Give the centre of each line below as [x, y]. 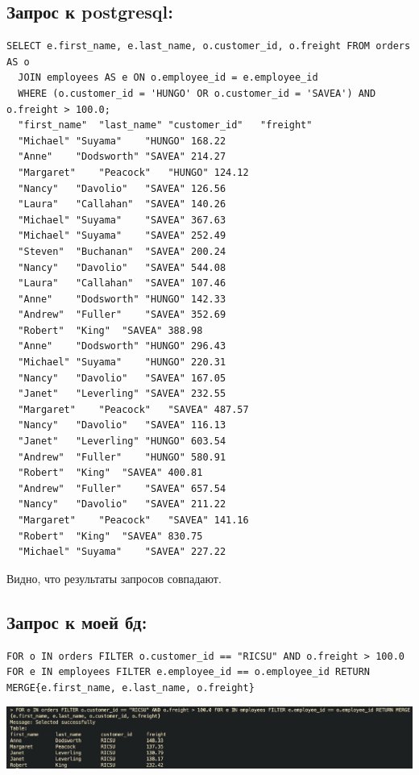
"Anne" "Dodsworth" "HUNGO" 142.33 [122, 299]
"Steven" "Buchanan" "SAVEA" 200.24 [122, 251]
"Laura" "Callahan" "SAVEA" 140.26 [122, 204]
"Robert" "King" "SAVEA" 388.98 [110, 330]
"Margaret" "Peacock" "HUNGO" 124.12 [133, 172]
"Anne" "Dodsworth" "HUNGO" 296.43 [122, 346]
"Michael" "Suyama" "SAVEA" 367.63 [122, 220]
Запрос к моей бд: [77, 621]
